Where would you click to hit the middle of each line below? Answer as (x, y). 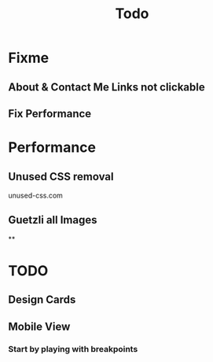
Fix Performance (50, 114)
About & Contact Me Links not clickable (107, 87)
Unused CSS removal (61, 177)
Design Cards (42, 300)
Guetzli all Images (53, 220)
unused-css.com (35, 195)
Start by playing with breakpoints (73, 349)
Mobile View (39, 326)
